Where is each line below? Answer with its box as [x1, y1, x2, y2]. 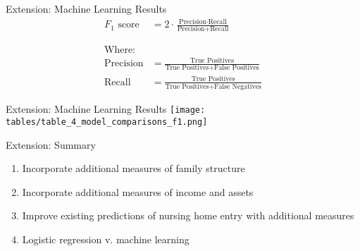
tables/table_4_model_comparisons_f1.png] [6, 116, 208, 127]
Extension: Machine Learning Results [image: [6, 102, 206, 116]
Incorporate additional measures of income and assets [22, 184, 254, 199]
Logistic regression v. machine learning [22, 231, 190, 246]
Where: [104, 44, 136, 55]
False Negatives [214, 83, 261, 91]
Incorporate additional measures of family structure [22, 161, 245, 176]
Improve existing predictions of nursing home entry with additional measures [22, 208, 354, 223]
